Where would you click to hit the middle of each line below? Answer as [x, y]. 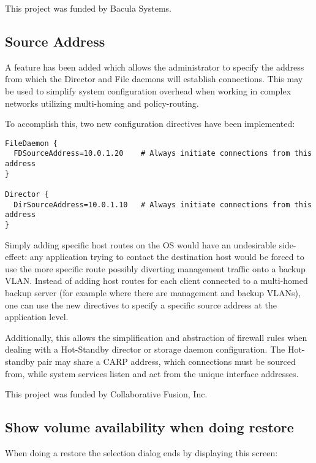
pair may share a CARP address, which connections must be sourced [166, 362]
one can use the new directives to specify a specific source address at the [141, 304]
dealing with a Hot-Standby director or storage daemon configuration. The [145, 349]
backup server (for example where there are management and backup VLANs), [153, 293]
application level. [37, 317]
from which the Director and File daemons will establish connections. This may [154, 79]
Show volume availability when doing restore [149, 427]
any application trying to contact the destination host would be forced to [167, 257]
